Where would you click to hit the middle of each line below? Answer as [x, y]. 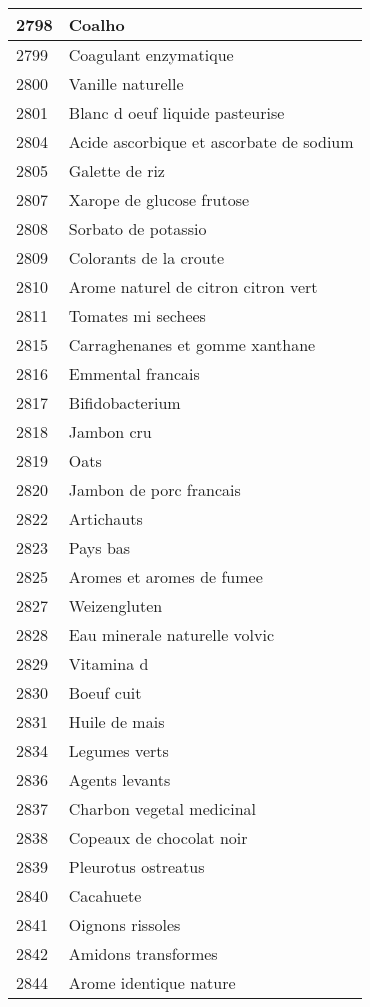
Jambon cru [110, 431]
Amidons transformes [143, 953]
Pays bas [99, 547]
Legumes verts [118, 750]
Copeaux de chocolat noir [158, 837]
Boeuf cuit [105, 692]
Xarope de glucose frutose [159, 199]
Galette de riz [116, 170]
